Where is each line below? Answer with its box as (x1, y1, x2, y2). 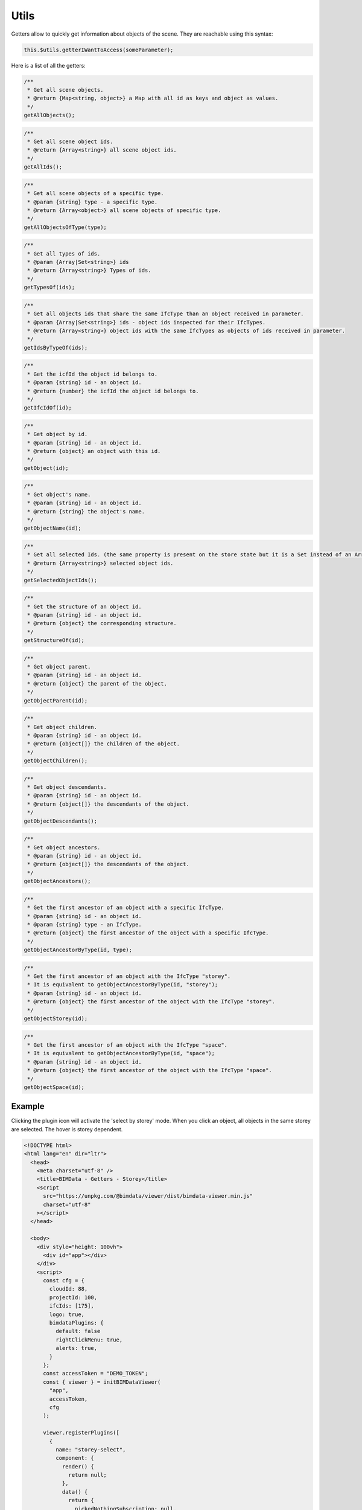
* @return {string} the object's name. (27, 508, 145, 515)
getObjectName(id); (24, 525, 81, 532)
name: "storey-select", (55, 1446, 126, 1453)
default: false (55, 1328, 101, 1335)
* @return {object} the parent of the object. (27, 680, 167, 687)
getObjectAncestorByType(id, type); (24, 946, 133, 954)
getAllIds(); (24, 164, 63, 170)
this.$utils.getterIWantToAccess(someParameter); (24, 46, 174, 53)
